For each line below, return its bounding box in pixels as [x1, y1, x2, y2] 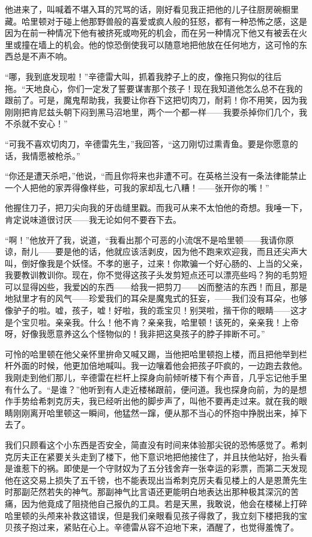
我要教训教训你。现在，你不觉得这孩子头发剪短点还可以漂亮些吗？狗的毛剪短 [5, 268, 307, 281]
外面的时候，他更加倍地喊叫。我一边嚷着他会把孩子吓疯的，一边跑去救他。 [13, 359, 307, 372]
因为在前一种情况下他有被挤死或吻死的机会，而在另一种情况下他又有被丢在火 [5, 26, 307, 39]
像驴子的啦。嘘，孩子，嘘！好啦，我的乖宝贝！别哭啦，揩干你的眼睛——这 [5, 304, 299, 317]
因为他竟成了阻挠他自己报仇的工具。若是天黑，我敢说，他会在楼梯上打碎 [21, 497, 307, 509]
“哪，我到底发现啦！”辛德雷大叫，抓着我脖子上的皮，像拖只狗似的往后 [5, 70, 282, 82]
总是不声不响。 [13, 50, 72, 62]
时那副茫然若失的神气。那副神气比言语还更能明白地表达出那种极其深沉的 [5, 485, 290, 498]
